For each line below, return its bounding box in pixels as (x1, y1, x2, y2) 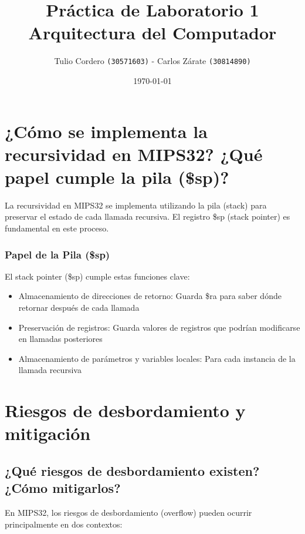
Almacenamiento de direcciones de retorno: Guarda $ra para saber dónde (18, 290, 282, 302)
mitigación (5, 421, 91, 445)
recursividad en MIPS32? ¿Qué (5, 142, 263, 166)
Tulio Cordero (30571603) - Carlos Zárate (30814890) (54, 55, 251, 67)
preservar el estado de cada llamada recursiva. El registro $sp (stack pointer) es (5, 210, 290, 223)
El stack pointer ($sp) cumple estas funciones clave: (5, 270, 190, 282)
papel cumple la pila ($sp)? (5, 164, 229, 189)
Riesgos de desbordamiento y (5, 398, 246, 422)
